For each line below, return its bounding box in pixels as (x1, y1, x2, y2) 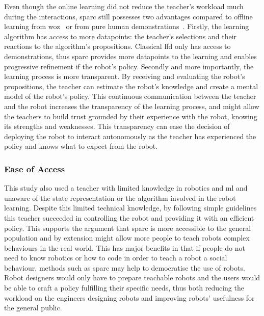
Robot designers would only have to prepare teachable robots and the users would (4, 272, 260, 283)
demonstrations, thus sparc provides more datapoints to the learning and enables (4, 50, 257, 61)
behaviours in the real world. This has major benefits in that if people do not (4, 242, 246, 253)
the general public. (4, 302, 62, 313)
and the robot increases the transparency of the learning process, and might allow (4, 100, 259, 111)
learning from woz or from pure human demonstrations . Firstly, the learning (4, 21, 249, 32)
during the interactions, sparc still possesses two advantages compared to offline (4, 11, 253, 21)
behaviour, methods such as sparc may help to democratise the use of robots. (4, 262, 245, 273)
